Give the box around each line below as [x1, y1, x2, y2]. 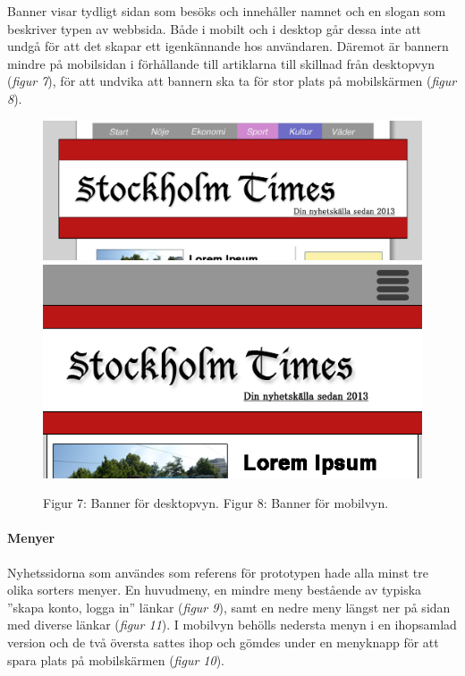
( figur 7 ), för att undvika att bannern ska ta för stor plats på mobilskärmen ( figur [7, 72, 457, 90]
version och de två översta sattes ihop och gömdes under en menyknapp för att [7, 633, 439, 652]
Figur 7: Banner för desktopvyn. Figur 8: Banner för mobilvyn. [43, 494, 389, 512]
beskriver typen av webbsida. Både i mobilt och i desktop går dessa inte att [7, 19, 422, 38]
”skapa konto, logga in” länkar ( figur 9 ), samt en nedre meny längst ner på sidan [7, 597, 451, 616]
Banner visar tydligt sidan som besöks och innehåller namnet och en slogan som [7, 2, 446, 20]
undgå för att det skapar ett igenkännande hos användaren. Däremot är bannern [7, 37, 449, 55]
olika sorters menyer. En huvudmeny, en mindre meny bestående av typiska [7, 580, 422, 599]
